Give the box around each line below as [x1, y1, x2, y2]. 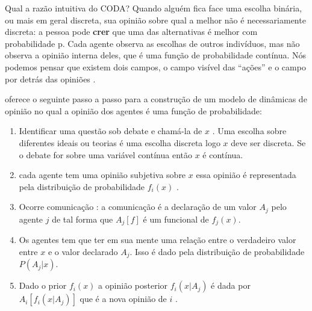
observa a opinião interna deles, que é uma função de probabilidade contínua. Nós [5, 49, 307, 61]
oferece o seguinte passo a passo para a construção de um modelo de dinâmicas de [5, 93, 307, 105]
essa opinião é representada [196, 168, 296, 181]
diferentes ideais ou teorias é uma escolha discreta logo [19, 136, 220, 149]
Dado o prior [19, 279, 67, 292]
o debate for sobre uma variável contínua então [19, 148, 192, 161]
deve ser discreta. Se [231, 136, 306, 149]
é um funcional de [143, 212, 209, 225]
